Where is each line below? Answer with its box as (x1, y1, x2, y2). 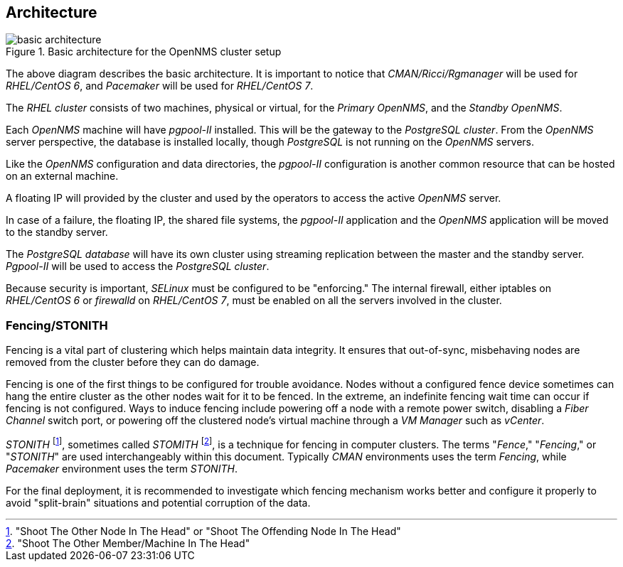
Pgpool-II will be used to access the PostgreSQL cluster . (6, 260, 270, 273)
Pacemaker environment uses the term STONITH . (6, 462, 238, 475)
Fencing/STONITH (6, 318, 108, 333)
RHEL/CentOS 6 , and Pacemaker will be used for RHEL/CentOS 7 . (6, 80, 314, 92)
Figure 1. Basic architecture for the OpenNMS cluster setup (6, 45, 282, 58)
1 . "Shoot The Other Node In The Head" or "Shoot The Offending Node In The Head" (6, 524, 401, 537)
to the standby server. (6, 226, 108, 239)
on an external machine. (6, 170, 119, 183)
